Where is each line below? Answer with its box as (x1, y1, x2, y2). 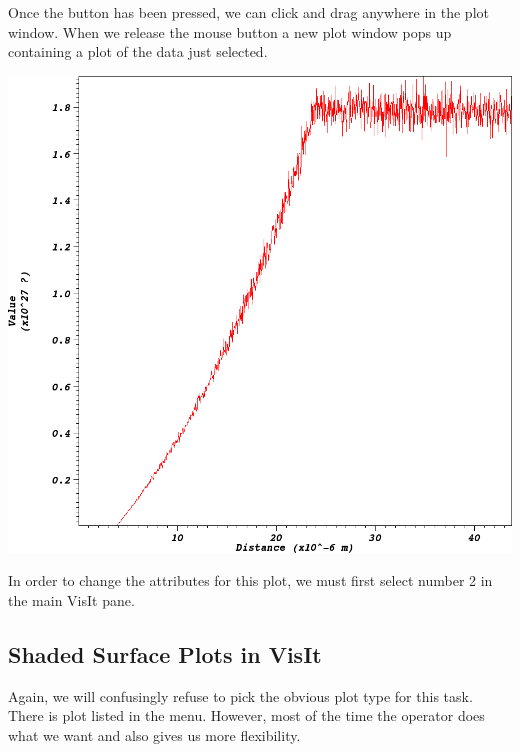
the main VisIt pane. (8, 589, 135, 610)
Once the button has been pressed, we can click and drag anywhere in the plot (8, 2, 489, 22)
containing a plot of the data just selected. (8, 41, 268, 62)
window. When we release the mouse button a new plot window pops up (8, 21, 452, 42)
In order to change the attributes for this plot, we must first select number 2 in (8, 570, 493, 591)
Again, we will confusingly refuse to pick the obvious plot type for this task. (8, 685, 473, 706)
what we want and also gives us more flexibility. (8, 724, 301, 745)
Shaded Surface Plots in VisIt (8, 638, 322, 669)
